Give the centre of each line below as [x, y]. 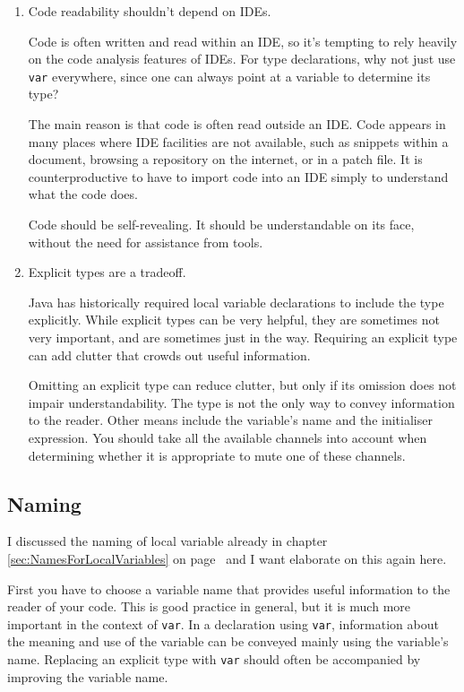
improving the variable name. [88, 676]
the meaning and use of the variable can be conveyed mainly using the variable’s [228, 641]
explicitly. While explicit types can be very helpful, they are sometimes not [234, 320]
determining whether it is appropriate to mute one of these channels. [217, 455]
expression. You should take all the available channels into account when [228, 437]
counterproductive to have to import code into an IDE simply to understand [238, 176]
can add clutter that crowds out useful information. [169, 355]
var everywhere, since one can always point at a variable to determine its [229, 76]
